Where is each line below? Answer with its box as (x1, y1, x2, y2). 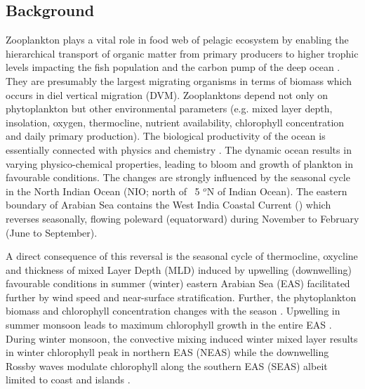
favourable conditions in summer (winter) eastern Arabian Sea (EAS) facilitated (6, 276, 350, 291)
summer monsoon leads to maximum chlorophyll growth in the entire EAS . (6, 317, 332, 332)
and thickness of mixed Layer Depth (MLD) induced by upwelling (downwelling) (6, 262, 352, 277)
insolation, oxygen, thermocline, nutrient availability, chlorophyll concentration (6, 114, 345, 129)
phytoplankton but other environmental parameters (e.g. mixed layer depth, (6, 101, 333, 116)
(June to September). (6, 225, 98, 239)
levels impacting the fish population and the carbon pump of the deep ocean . (6, 60, 340, 74)
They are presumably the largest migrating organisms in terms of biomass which (6, 73, 352, 88)
